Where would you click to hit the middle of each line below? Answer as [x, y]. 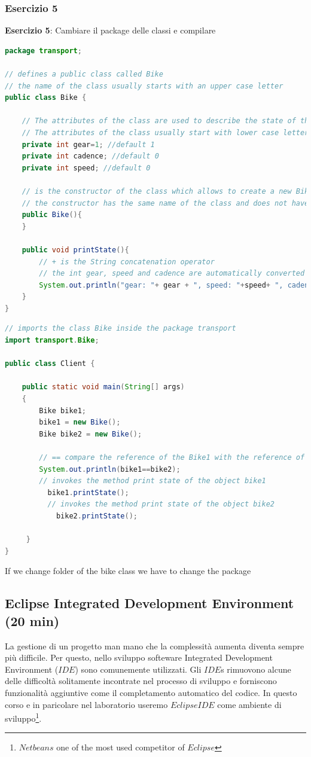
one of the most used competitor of [121, 747]
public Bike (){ [52, 215]
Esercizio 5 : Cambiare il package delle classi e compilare [110, 30]
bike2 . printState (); [97, 516]
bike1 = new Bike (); [80, 422]
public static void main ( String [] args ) [103, 387]
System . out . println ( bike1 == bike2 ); [110, 469]
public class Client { [50, 364]
